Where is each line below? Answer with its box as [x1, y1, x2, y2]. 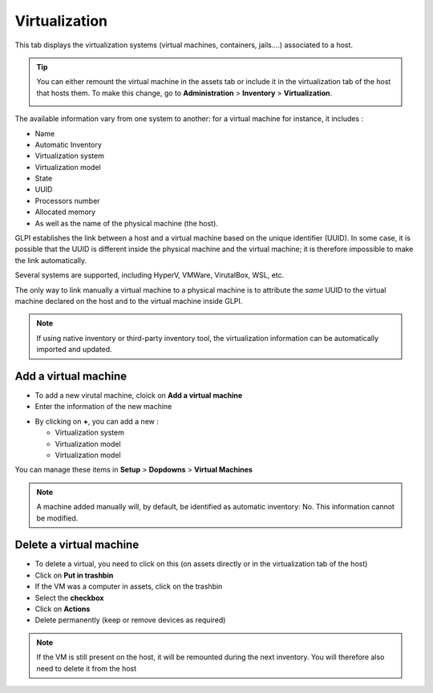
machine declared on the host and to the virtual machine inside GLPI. [14, 296, 243, 306]
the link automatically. [14, 255, 87, 265]
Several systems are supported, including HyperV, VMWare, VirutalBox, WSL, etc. [14, 270, 285, 280]
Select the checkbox [34, 593, 104, 602]
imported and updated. [36, 345, 112, 355]
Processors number [34, 196, 100, 205]
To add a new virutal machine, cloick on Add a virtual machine [34, 391, 243, 400]
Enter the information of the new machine [34, 402, 172, 411]
